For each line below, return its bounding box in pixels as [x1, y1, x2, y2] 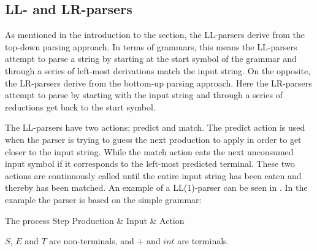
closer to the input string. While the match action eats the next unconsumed [5, 145, 294, 158]
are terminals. [177, 234, 229, 247]
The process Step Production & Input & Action [5, 214, 185, 226]
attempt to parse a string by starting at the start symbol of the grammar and [5, 52, 297, 65]
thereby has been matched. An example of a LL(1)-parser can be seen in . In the [5, 181, 308, 194]
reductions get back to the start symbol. [5, 100, 156, 113]
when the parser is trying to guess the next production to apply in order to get [5, 133, 302, 145]
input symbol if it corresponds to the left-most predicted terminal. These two [5, 157, 295, 170]
